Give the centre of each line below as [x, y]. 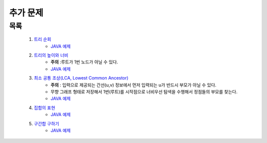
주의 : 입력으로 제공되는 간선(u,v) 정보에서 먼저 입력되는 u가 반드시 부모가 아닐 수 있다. [133, 85]
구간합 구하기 [46, 123]
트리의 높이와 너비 [51, 55]
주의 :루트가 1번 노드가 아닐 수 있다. [84, 62]
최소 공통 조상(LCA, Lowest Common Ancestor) [81, 78]
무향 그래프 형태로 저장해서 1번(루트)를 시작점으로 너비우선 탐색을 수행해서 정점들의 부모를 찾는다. [144, 91]
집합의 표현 [44, 108]
